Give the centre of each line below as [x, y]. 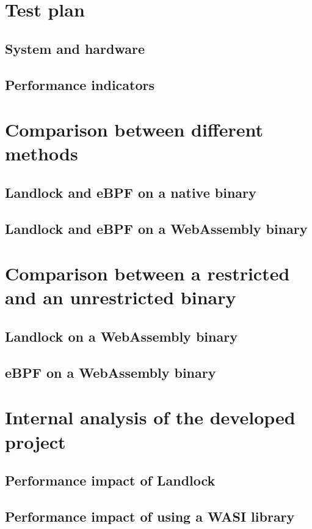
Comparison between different [134, 129]
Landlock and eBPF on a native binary [131, 192]
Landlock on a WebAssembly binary [121, 336]
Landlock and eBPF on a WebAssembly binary [156, 228]
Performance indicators [80, 84]
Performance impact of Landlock [110, 480]
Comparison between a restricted [147, 273]
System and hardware [75, 48]
